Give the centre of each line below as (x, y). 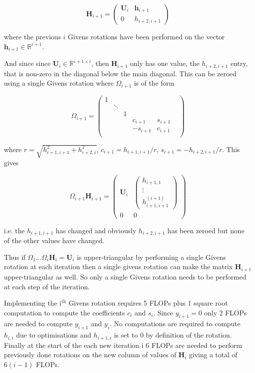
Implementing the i (33, 303)
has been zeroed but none (206, 230)
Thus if (15, 257)
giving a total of (213, 355)
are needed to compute (38, 324)
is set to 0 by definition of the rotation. (173, 335)
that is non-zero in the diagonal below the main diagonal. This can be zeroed (120, 73)
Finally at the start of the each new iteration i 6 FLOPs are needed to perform (123, 345)
